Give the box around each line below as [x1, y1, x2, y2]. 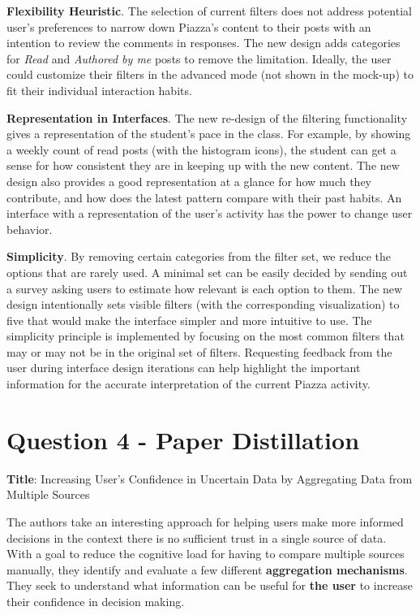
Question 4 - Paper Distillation [6, 422, 360, 456]
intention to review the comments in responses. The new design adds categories [6, 34, 401, 51]
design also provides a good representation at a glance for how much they [6, 172, 372, 189]
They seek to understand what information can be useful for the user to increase [6, 577, 414, 594]
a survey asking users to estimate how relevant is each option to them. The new [6, 279, 403, 297]
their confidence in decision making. [6, 592, 185, 609]
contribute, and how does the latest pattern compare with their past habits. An [6, 188, 402, 206]
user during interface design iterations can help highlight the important [6, 359, 361, 376]
